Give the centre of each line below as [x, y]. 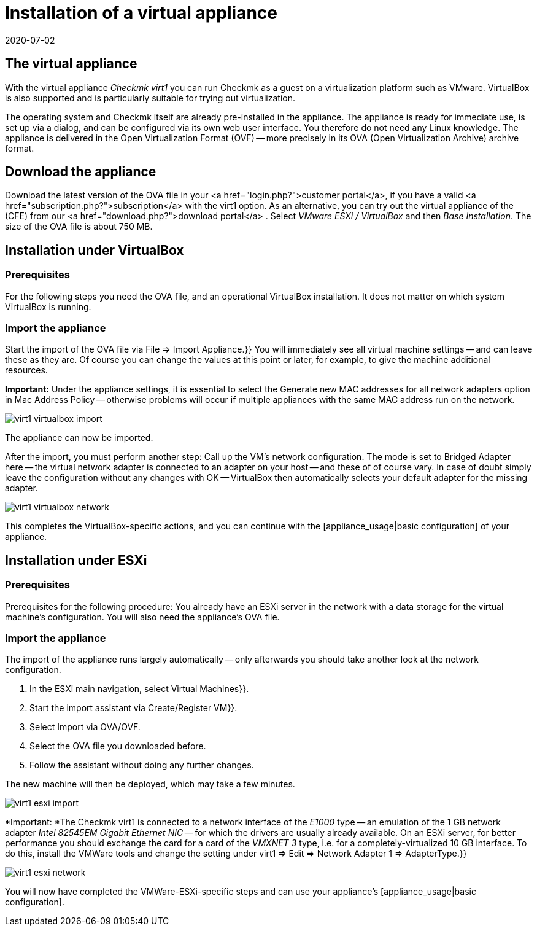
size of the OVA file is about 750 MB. [79, 227]
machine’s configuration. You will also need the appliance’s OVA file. [142, 617]
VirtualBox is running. [48, 306]
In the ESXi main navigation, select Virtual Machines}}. [139, 689]
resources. [26, 370]
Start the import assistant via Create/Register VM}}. [133, 708]
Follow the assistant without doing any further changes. [142, 765]
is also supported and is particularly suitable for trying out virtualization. [150, 98]
